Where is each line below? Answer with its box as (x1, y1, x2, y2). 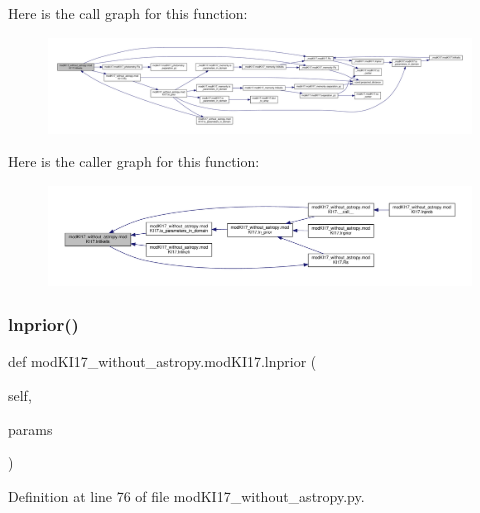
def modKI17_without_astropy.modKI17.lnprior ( (8, 351, 317, 372)
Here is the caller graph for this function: (8, 151, 260, 172)
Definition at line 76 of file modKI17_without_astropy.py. (8, 485, 365, 506)
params (8, 418, 53, 439)
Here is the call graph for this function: (8, 3, 248, 23)
